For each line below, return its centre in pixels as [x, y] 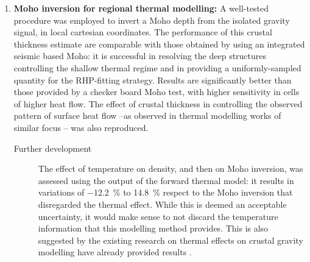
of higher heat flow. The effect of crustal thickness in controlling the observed [158, 103]
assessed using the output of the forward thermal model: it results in [166, 180]
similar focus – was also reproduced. [81, 127]
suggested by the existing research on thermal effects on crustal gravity [171, 240]
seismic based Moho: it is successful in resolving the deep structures [140, 56]
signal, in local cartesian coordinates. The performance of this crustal [143, 32]
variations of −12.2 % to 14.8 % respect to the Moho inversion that [165, 192]
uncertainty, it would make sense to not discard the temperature [158, 216]
